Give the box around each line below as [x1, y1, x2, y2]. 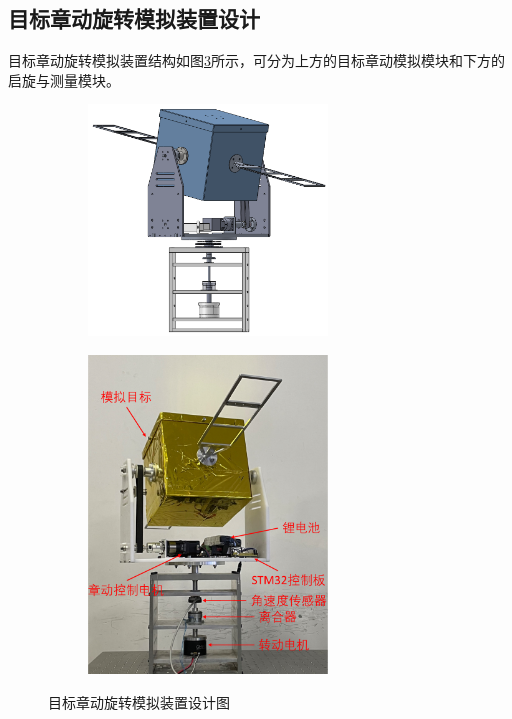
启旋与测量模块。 [8, 69, 120, 90]
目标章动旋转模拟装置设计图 [48, 691, 230, 712]
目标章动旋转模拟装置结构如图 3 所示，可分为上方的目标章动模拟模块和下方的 [8, 50, 505, 71]
